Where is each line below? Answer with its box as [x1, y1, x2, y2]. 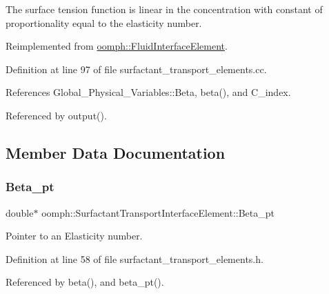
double [6, 205, 34, 219]
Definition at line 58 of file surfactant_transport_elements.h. [6, 251, 263, 266]
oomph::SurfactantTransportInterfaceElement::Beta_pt [41, 205, 275, 219]
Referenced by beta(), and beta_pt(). [6, 275, 164, 289]
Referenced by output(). [6, 108, 107, 122]
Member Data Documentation [6, 141, 226, 163]
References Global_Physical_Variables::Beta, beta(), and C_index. [6, 85, 291, 99]
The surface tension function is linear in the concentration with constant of [6, 2, 323, 16]
